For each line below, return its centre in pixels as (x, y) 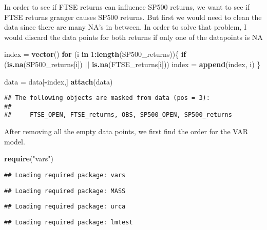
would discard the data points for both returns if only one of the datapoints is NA (133, 37)
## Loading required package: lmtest (69, 222)
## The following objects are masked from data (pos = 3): (107, 98)
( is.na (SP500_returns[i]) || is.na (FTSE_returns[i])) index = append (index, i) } (132, 64)
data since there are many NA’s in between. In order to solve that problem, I (126, 27)
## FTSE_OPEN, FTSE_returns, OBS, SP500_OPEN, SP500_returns (118, 115)
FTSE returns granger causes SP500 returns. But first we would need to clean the (133, 17)
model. (15, 141)
